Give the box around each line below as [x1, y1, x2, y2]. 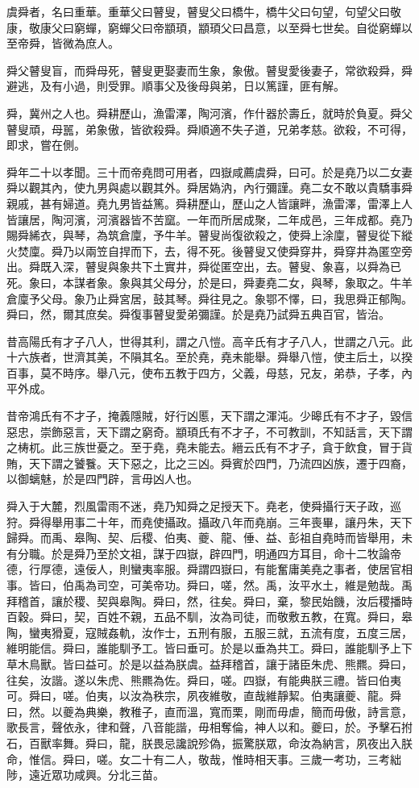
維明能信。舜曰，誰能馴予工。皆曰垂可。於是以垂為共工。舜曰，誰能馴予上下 [6, 640, 413, 657]
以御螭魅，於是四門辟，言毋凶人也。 [6, 470, 198, 487]
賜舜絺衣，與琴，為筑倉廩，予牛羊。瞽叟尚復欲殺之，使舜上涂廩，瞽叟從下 [6, 227, 401, 244]
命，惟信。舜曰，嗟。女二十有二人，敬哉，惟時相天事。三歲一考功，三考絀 [6, 750, 401, 767]
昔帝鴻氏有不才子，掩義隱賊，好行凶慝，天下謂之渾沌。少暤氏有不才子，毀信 [6, 407, 413, 424]
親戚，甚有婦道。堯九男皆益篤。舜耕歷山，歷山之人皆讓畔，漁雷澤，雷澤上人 [6, 194, 413, 211]
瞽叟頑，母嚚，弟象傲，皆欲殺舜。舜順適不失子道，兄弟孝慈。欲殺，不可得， [6, 120, 413, 137]
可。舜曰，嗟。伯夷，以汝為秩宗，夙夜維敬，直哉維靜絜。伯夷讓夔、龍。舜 [6, 687, 401, 704]
